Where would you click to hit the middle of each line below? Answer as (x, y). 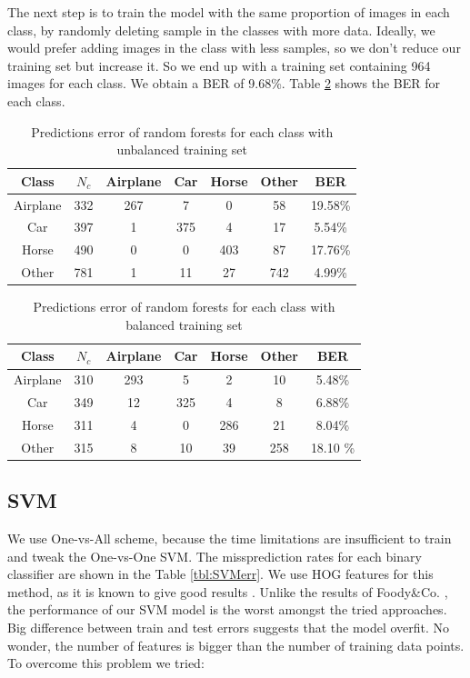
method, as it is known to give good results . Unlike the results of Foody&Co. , (228, 591)
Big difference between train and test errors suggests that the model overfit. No (229, 628)
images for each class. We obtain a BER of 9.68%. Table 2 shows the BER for (224, 83)
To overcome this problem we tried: (106, 663)
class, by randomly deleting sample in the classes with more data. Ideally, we (221, 30)
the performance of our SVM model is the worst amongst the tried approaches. (227, 609)
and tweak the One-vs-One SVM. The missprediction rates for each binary (215, 556)
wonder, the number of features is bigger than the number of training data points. (236, 645)
